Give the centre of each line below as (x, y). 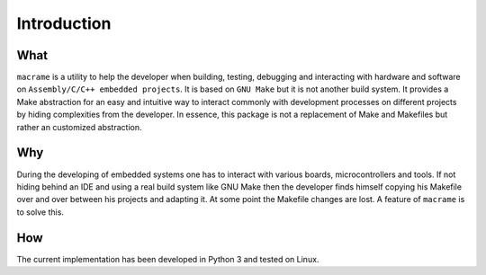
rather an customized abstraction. (79, 127)
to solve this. (40, 212)
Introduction (64, 23)
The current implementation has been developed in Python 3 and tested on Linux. (168, 259)
